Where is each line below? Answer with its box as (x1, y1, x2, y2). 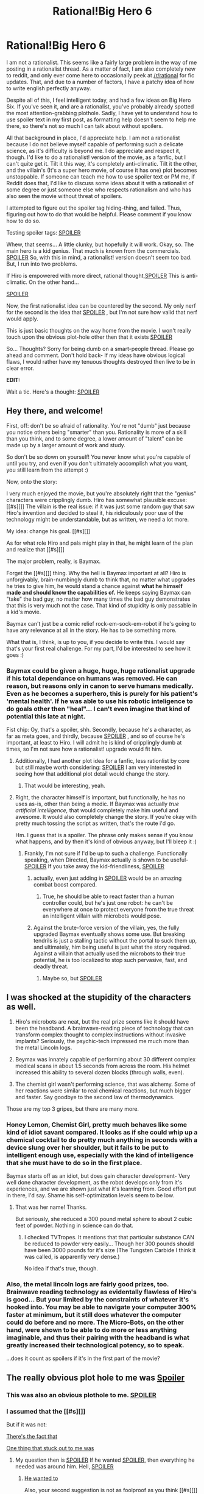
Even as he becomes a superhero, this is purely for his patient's (6, 689, 199, 698)
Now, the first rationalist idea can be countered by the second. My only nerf (6, 302, 196, 309)
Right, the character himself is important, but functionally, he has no (15, 794, 186, 801)
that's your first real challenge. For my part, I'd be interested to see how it (6, 645, 191, 652)
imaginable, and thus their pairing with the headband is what (6, 1333, 190, 1342)
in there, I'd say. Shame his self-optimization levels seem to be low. (6, 1192, 175, 1199)
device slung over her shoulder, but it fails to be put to (6, 1143, 169, 1152)
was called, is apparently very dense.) (24, 1253, 120, 1261)
